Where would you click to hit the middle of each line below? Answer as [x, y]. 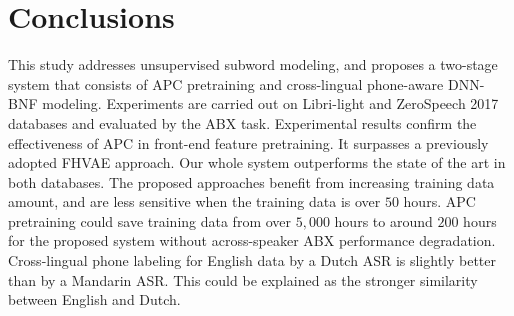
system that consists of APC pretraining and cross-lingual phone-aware [226, 83]
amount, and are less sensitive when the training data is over [194, 201]
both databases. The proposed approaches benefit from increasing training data [251, 181]
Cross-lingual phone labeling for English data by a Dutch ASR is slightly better [252, 260]
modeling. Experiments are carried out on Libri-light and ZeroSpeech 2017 [270, 103]
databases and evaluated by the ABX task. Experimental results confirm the [242, 122]
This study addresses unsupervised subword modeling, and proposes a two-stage [253, 64]
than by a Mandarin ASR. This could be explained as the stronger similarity [243, 279]
